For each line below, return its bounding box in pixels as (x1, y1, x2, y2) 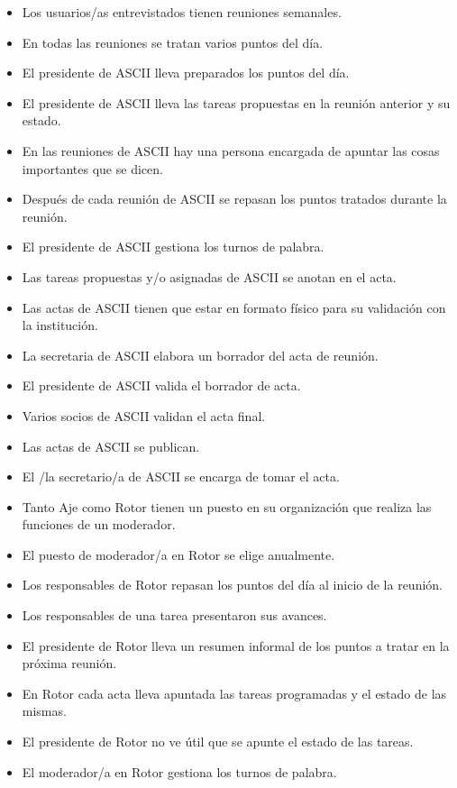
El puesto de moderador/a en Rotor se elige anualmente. (22, 545, 335, 564)
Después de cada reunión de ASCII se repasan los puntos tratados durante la (22, 189, 447, 208)
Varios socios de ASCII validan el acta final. (22, 406, 266, 425)
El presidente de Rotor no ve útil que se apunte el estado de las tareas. (22, 732, 414, 751)
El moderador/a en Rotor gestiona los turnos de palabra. (22, 762, 337, 781)
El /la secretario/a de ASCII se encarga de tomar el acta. (22, 467, 340, 486)
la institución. (22, 316, 98, 334)
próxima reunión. (22, 654, 117, 673)
